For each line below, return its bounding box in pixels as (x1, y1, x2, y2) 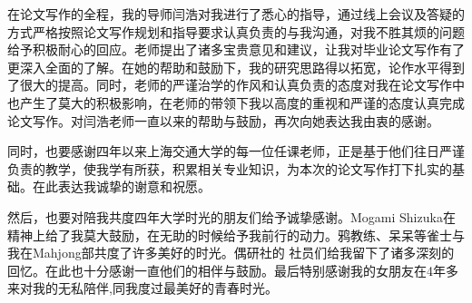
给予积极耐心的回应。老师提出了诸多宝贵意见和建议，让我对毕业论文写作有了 (7, 40, 465, 59)
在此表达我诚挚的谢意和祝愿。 (32, 177, 211, 196)
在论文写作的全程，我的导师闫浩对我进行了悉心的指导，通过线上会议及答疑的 (7, 5, 465, 23)
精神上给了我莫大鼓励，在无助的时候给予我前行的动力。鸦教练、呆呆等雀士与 (7, 225, 465, 244)
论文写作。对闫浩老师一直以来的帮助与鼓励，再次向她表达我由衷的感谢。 (7, 111, 439, 130)
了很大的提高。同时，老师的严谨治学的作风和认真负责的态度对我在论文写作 (7, 75, 452, 94)
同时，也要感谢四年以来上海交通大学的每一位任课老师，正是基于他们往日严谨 (7, 142, 465, 161)
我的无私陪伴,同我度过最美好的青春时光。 (32, 279, 278, 298)
